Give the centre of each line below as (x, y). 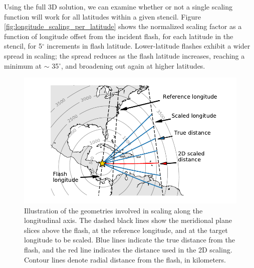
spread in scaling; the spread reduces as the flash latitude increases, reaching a (124, 55)
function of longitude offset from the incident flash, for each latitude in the (119, 36)
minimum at (23, 65)
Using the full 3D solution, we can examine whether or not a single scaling (118, 7)
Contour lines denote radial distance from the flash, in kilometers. (125, 259)
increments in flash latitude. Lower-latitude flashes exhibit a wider (149, 46)
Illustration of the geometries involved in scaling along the (113, 210)
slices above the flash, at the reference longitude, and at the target (126, 230)
